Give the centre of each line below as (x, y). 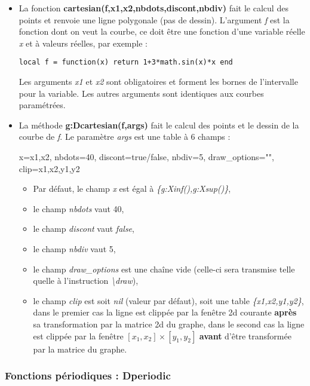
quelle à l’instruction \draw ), (86, 281)
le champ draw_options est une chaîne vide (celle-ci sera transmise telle (164, 269)
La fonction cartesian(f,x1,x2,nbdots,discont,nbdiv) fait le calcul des (154, 8)
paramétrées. (42, 105)
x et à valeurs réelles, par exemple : (83, 43)
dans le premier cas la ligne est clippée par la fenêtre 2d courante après (165, 312)
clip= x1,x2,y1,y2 (49, 168)
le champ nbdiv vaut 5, (74, 248)
